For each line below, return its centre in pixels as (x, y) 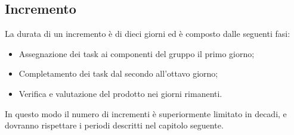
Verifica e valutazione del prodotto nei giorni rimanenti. (120, 93)
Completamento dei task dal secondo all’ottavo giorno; (118, 73)
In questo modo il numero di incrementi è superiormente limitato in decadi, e (146, 113)
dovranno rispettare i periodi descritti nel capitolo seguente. (114, 125)
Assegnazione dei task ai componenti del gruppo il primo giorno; (137, 53)
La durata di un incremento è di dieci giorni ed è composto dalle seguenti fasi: (148, 34)
